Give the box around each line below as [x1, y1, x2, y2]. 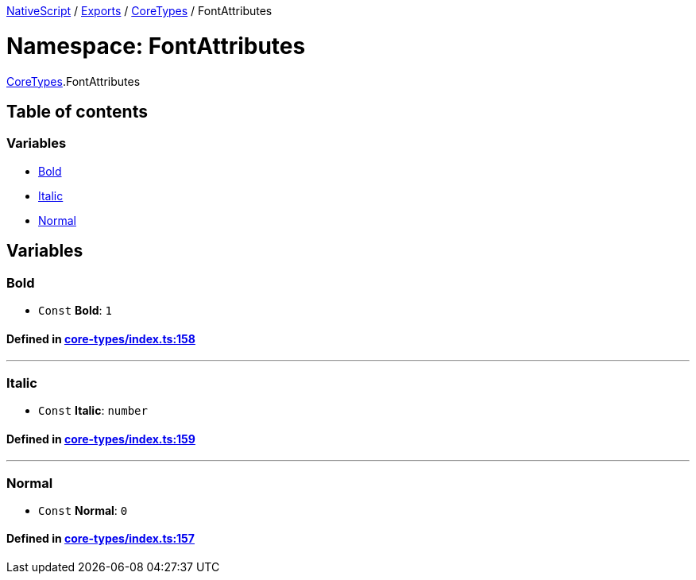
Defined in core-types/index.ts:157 [6, 532, 195, 546]
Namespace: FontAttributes [6, 32, 306, 60]
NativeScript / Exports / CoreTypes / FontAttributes [6, 4, 273, 17]
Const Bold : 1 [38, 303, 112, 317]
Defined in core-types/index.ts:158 [6, 331, 195, 346]
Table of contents [6, 101, 148, 122]
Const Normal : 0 [38, 503, 128, 517]
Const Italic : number [38, 403, 148, 417]
